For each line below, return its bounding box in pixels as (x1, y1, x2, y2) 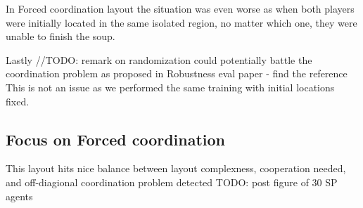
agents (6, 188, 33, 203)
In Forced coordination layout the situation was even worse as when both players (6, 1, 355, 15)
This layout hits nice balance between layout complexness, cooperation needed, (6, 161, 346, 176)
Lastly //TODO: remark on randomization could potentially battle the (6, 52, 312, 67)
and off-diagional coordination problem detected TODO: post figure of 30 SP (6, 174, 338, 189)
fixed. (6, 93, 30, 108)
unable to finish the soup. (6, 29, 115, 44)
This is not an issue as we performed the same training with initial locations (6, 79, 335, 94)
